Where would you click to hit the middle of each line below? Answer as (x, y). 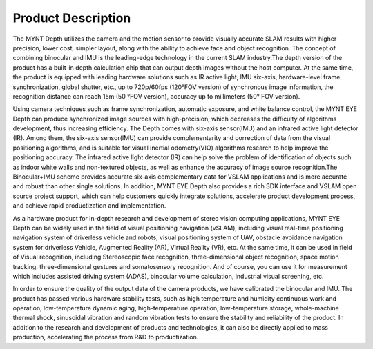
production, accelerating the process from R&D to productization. (106, 337)
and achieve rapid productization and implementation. (89, 206)
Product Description (72, 18)
